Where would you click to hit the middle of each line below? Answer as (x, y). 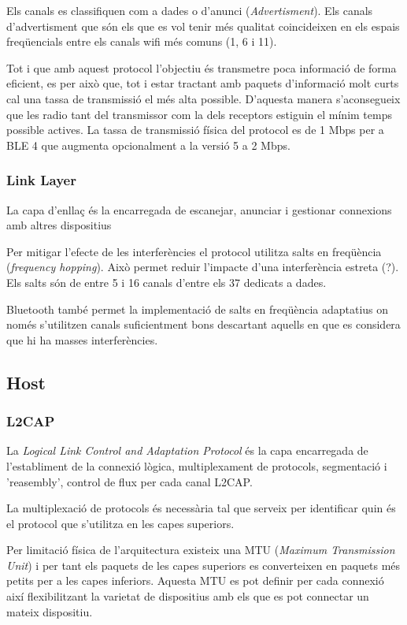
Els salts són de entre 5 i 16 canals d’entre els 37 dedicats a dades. (166, 282)
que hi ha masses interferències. (82, 339)
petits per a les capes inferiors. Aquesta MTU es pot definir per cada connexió (195, 580)
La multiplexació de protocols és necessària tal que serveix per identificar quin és (201, 508)
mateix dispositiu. (50, 611)
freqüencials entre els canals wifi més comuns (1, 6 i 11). (142, 41)
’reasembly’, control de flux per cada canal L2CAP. (129, 481)
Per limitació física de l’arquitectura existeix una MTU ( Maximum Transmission (201, 550)
